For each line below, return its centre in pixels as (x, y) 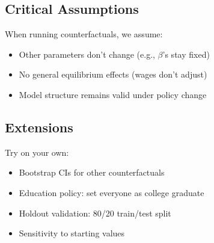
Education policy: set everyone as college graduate (112, 192)
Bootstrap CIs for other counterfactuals (92, 172)
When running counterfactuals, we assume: (84, 34)
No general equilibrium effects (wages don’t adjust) (113, 74)
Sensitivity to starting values (72, 233)
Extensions (39, 127)
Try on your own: (37, 152)
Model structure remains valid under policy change (113, 94)
